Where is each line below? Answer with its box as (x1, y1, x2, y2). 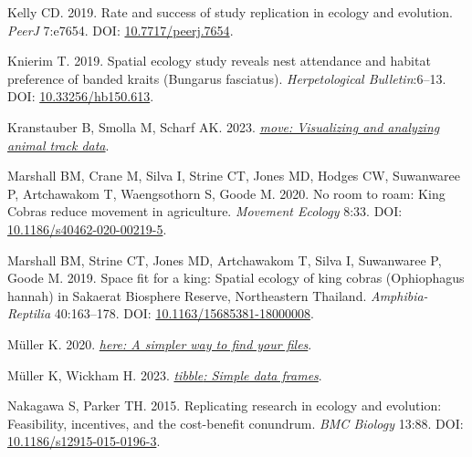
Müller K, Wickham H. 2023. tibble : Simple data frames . (7, 365, 322, 384)
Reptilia (7, 304, 51, 323)
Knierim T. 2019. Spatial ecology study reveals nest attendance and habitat (7, 51, 431, 70)
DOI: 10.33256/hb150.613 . (7, 87, 154, 106)
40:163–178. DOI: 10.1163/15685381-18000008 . (54, 304, 314, 323)
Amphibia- (370, 286, 428, 305)
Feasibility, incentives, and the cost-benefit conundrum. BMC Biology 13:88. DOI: (7, 413, 464, 432)
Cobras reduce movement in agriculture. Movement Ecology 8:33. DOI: (7, 202, 403, 221)
